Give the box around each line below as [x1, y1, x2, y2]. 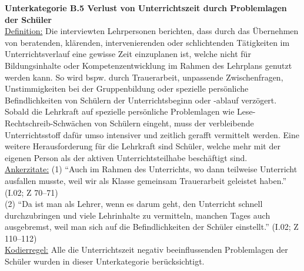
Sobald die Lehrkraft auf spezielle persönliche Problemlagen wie [5, 105, 235, 118]
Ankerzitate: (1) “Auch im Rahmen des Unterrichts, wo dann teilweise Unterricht [5, 163, 298, 175]
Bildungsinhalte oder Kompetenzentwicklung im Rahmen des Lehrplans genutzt [5, 59, 292, 71]
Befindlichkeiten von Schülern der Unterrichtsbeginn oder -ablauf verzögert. [5, 93, 277, 106]
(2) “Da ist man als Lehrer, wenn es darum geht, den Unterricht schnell [5, 198, 263, 210]
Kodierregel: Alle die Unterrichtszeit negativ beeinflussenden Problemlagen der [5, 243, 288, 256]
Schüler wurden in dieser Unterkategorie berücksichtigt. [5, 255, 205, 267]
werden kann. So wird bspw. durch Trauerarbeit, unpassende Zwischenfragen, [5, 71, 283, 83]
